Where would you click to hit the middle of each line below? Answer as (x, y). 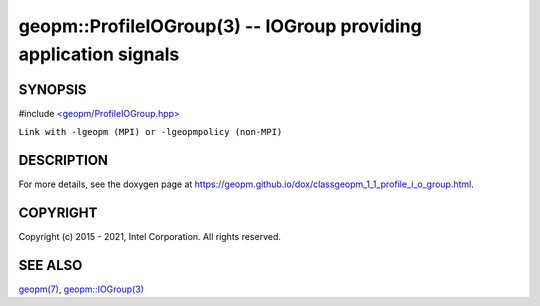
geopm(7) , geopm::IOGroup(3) (81, 289)
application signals (99, 54)
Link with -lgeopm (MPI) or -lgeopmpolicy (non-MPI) (150, 132)
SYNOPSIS (52, 89)
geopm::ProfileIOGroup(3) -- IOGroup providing (220, 26)
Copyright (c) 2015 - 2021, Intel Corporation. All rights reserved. (150, 237)
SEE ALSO (50, 265)
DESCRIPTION (63, 160)
